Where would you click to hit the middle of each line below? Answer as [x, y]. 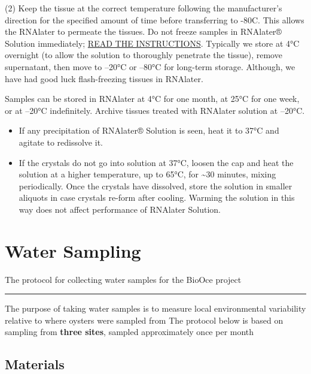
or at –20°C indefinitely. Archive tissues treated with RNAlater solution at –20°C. [155, 110]
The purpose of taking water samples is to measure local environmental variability [155, 308]
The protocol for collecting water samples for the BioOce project [123, 279]
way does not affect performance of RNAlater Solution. [120, 209]
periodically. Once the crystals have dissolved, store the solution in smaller [155, 186]
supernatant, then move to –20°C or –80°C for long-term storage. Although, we [150, 66]
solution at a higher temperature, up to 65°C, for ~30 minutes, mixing [147, 174]
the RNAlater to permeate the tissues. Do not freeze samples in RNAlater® [143, 31]
